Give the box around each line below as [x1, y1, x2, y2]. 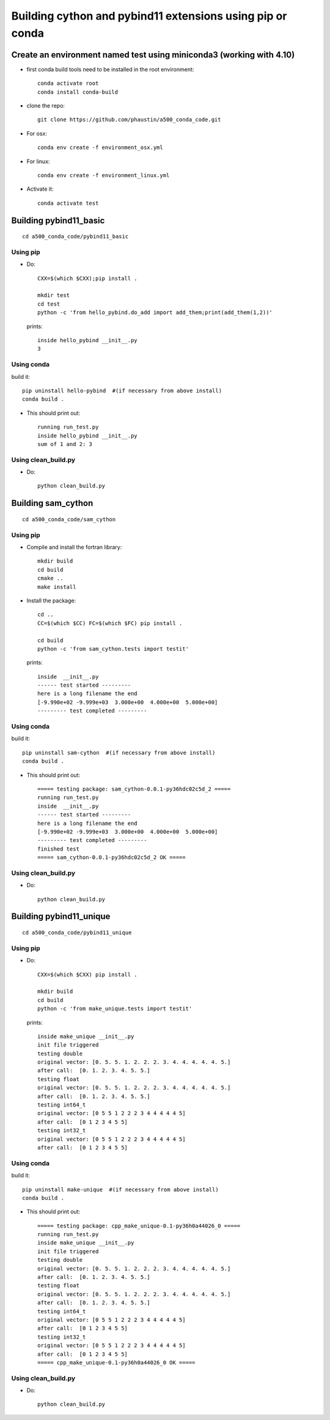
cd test [37, 300, 61, 307]
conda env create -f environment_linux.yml [37, 172, 170, 178]
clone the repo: [26, 102, 65, 109]
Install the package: [26, 596, 76, 604]
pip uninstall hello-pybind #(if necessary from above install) [22, 387, 222, 394]
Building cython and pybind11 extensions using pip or [11, 9, 287, 23]
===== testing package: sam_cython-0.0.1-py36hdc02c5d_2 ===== [37, 785, 231, 792]
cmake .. [37, 575, 64, 582]
